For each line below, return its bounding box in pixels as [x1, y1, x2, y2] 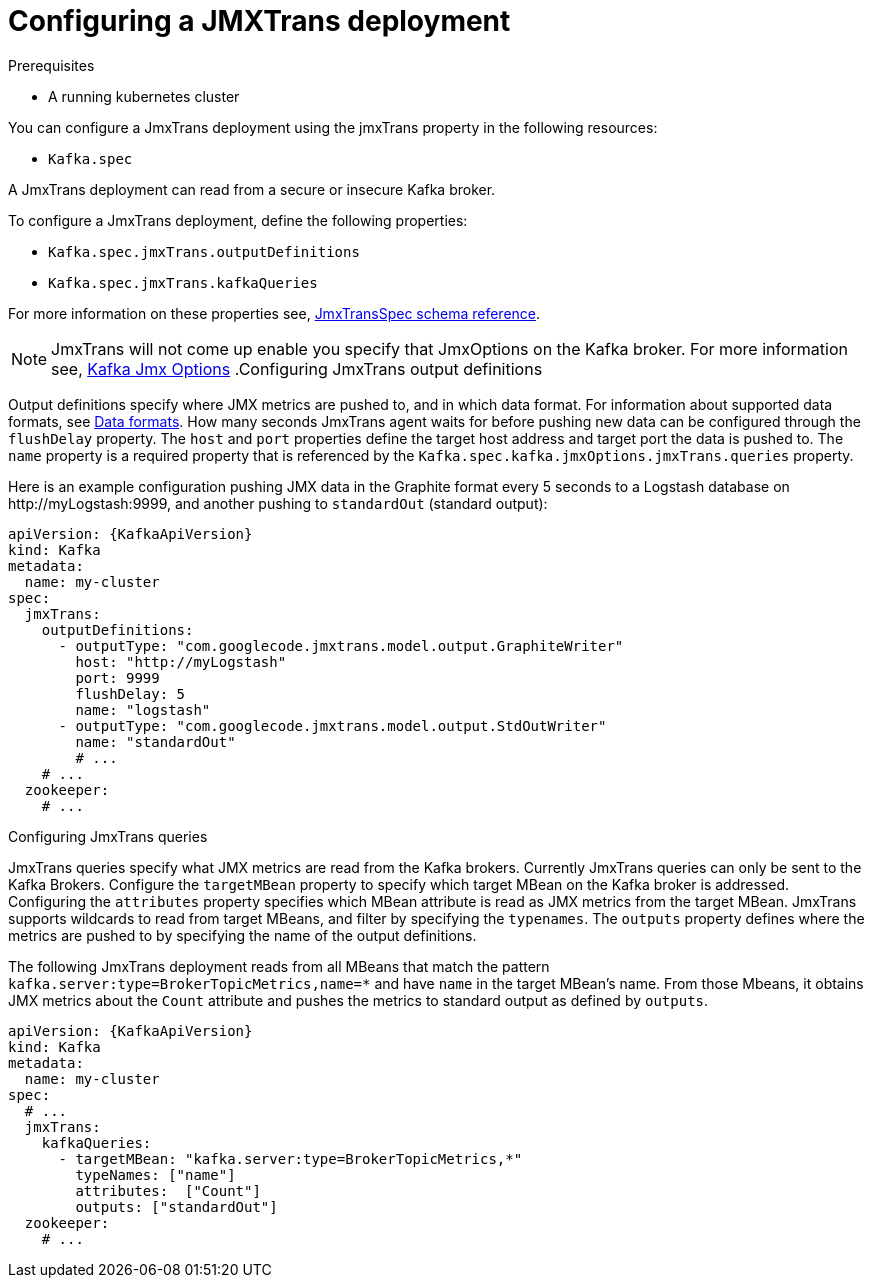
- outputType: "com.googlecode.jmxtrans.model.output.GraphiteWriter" [58, 637, 624, 654]
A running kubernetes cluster [48, 87, 240, 105]
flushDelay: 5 [75, 685, 186, 702]
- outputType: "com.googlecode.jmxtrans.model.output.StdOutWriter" [58, 717, 607, 734]
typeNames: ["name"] [75, 1166, 236, 1183]
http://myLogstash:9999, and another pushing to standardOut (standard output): [8, 494, 548, 512]
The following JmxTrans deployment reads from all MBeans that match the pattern [8, 957, 550, 975]
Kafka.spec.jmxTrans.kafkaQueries [48, 274, 318, 291]
